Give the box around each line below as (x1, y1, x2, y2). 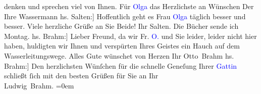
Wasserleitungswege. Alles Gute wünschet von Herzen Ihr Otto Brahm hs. (4, 50, 234, 61)
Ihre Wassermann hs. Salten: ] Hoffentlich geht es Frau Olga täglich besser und (4, 11, 246, 21)
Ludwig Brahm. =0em (4, 80, 74, 90)
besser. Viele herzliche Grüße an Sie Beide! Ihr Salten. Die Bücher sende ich (4, 21, 239, 31)
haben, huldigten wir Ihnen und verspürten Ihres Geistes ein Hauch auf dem (4, 40, 240, 51)
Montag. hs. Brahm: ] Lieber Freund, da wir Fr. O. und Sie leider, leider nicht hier (4, 30, 257, 41)
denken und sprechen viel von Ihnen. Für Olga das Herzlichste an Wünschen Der (4, 1, 254, 11)
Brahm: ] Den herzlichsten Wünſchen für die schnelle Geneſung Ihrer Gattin (4, 60, 237, 71)
